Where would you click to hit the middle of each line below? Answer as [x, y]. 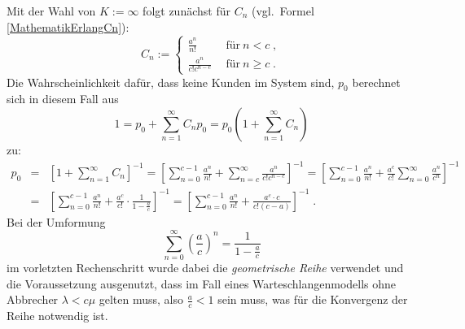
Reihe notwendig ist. [57, 316]
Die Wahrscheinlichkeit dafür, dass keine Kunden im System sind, [171, 82]
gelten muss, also [141, 299]
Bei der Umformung [56, 221]
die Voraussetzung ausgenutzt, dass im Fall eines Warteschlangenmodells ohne [202, 283]
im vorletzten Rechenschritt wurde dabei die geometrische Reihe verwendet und [205, 268]
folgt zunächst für [186, 11]
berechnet [376, 82]
